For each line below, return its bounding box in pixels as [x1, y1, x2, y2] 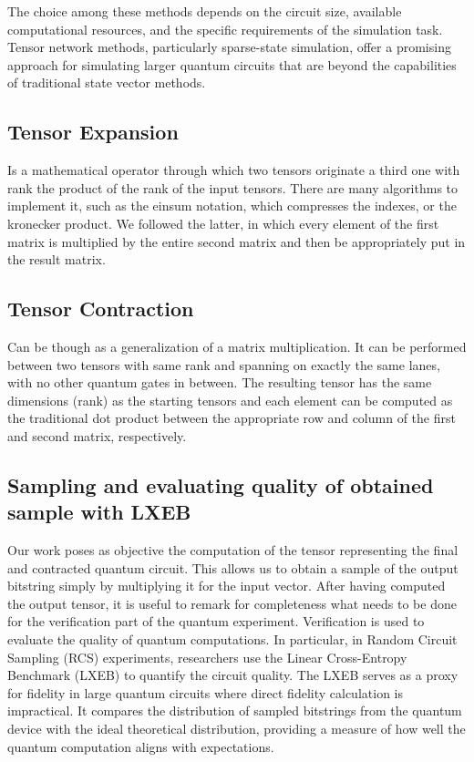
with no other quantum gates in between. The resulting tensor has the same [7, 373, 432, 392]
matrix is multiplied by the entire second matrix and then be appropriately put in [7, 232, 466, 251]
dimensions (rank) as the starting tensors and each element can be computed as [7, 390, 453, 409]
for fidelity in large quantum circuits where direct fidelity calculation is [7, 683, 403, 702]
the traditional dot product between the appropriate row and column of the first [7, 408, 456, 427]
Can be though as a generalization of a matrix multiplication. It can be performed [7, 336, 467, 355]
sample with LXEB [7, 498, 191, 526]
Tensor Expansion [7, 118, 179, 146]
